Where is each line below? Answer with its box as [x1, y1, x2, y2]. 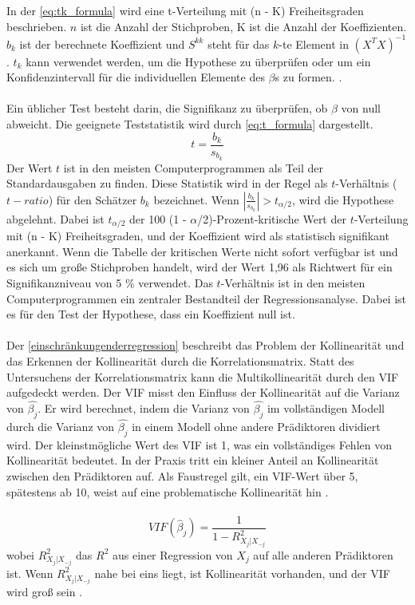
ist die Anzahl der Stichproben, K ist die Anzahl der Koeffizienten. [80, 18, 407, 34]
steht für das [207, 35, 270, 52]
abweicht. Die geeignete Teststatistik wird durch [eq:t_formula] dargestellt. [6, 116, 373, 132]
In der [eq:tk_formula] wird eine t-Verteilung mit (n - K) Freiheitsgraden [6, 2, 364, 18]
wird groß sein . [6, 583, 83, 600]
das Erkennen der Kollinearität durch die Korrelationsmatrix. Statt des [6, 352, 354, 369]
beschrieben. [6, 18, 67, 34]
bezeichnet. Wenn [153, 191, 239, 208]
